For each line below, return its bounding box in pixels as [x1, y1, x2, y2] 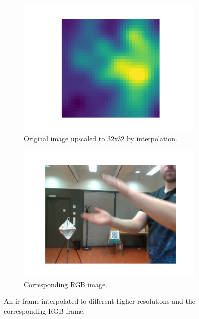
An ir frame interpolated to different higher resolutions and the [4, 296, 195, 306]
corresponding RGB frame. [4, 305, 85, 316]
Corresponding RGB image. [24, 279, 108, 289]
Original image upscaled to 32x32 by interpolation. [24, 133, 177, 143]
